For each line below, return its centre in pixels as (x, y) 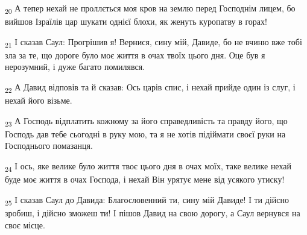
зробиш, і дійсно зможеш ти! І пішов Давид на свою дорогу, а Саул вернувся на (153, 212)
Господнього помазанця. (49, 146)
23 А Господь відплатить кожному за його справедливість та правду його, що (146, 121)
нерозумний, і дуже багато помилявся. (75, 67)
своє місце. (25, 224)
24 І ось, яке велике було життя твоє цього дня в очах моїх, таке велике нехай (148, 167)
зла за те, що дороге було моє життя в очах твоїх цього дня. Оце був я (135, 55)
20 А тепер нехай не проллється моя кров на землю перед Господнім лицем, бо (150, 9)
